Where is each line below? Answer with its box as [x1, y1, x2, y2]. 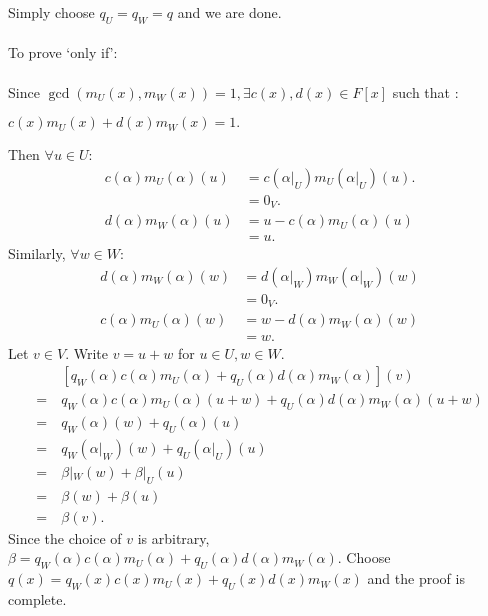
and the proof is [367, 568, 465, 589]
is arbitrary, [137, 527, 210, 548]
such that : [392, 81, 459, 102]
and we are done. [177, 2, 282, 22]
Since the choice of [8, 527, 122, 548]
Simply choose [8, 2, 95, 22]
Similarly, [8, 243, 66, 264]
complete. [8, 588, 67, 609]
